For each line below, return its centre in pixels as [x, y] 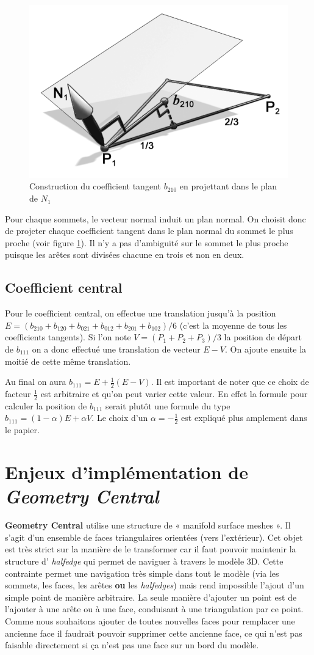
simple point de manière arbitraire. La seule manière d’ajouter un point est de [151, 597]
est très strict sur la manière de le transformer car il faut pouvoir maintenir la [151, 549]
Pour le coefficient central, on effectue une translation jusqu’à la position [141, 313]
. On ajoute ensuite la [266, 349]
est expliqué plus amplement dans [244, 418]
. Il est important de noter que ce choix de [230, 382]
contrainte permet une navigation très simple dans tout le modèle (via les [142, 573]
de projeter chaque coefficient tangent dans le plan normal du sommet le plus [149, 231]
